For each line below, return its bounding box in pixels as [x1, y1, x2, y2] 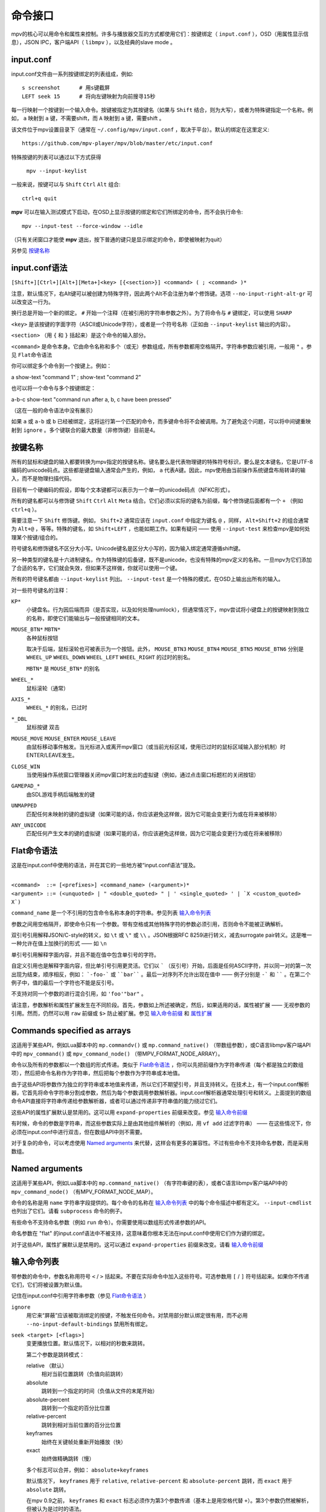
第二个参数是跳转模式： [26, 1351, 85, 1358]
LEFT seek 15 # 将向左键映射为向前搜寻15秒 [22, 93, 156, 100]
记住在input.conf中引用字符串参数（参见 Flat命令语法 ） [11, 1292, 149, 1300]
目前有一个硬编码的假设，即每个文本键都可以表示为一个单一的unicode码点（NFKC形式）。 [11, 486, 234, 493]
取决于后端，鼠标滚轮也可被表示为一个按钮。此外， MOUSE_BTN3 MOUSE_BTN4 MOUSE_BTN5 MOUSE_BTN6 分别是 [26, 645, 304, 653]
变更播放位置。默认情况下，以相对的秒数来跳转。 [26, 1340, 148, 1347]
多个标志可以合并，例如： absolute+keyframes [26, 1466, 149, 1473]
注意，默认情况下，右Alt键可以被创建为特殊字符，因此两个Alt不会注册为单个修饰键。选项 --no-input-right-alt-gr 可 [11, 290, 313, 297]
